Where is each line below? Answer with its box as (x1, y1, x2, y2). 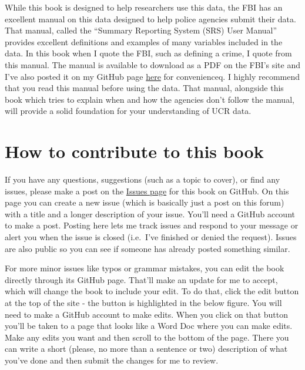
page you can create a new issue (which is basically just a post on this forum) (5, 196, 284, 208)
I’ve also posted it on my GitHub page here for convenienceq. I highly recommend (5, 70, 300, 82)
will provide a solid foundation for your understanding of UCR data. (5, 105, 252, 117)
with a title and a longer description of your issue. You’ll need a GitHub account (5, 207, 295, 220)
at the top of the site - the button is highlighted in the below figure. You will (5, 297, 282, 308)
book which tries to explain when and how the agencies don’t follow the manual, (5, 93, 294, 105)
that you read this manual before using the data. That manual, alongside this (5, 82, 284, 94)
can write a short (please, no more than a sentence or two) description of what (5, 342, 288, 355)
